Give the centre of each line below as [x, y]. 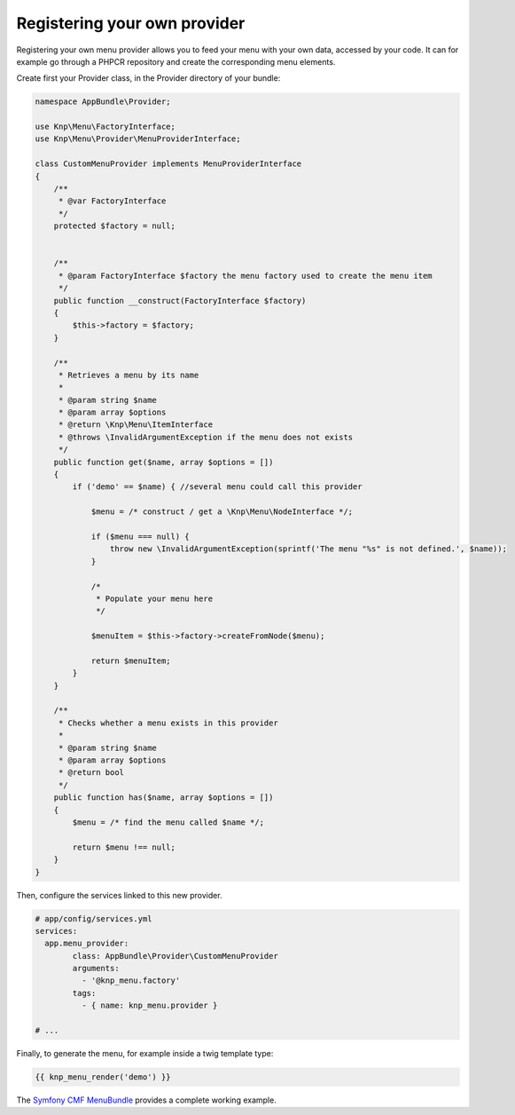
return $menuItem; [131, 660]
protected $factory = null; [115, 226]
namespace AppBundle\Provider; [103, 102]
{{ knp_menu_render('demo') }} [103, 1077]
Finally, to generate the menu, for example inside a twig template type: [145, 1053]
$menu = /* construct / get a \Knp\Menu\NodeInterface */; [222, 512]
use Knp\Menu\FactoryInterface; [105, 127]
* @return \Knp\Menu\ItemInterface [135, 425]
